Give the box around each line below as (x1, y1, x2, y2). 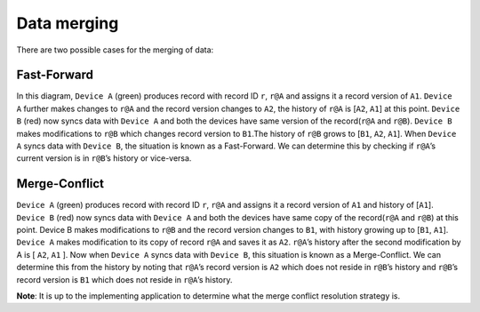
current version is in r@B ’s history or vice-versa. (16, 153, 192, 164)
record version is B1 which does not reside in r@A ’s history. (16, 274, 233, 284)
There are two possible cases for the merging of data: (16, 44, 214, 55)
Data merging (16, 13, 119, 33)
